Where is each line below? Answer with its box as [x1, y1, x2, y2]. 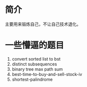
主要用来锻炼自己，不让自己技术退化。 [5, 21, 81, 27]
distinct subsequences [12, 61, 57, 67]
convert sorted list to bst [12, 56, 61, 62]
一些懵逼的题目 [5, 40, 64, 51]
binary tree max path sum [12, 66, 63, 72]
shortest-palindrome [12, 76, 53, 82]
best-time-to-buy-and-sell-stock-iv [12, 71, 83, 77]
